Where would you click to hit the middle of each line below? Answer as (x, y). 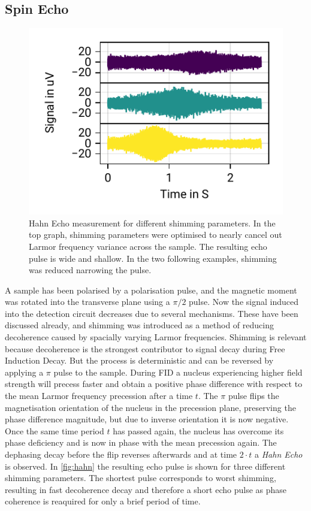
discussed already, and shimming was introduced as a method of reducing (139, 325)
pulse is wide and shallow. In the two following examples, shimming (153, 258)
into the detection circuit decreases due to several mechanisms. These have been (152, 313)
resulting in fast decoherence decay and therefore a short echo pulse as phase (146, 489)
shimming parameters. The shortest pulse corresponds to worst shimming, (141, 478)
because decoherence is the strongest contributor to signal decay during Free (145, 348)
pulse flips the (253, 396)
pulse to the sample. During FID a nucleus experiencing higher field (178, 372)
